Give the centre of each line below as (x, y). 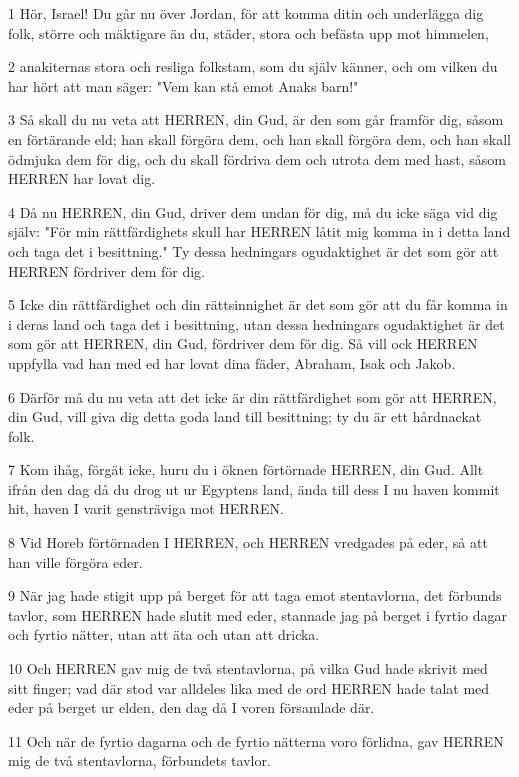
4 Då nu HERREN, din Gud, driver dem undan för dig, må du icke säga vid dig (253, 211)
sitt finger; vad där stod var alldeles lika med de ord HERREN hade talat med (249, 687)
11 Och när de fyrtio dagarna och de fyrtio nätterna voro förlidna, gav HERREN (256, 740)
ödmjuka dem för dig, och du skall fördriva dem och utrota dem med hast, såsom (257, 158)
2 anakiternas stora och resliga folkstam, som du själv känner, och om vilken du (253, 66)
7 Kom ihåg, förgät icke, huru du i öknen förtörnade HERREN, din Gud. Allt (246, 469)
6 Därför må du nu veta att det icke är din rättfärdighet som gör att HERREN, (252, 396)
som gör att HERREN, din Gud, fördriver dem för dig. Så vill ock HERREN (243, 343)
